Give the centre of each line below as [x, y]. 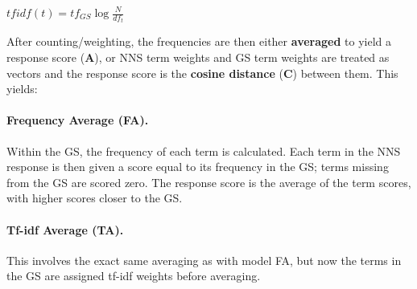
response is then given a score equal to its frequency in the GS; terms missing [198, 167]
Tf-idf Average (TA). [65, 229]
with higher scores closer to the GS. [95, 198]
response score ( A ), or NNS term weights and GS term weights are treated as [198, 57]
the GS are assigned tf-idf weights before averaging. [134, 276]
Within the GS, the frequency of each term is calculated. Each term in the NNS [204, 151]
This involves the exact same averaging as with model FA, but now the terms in [204, 260]
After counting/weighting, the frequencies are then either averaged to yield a [199, 41]
